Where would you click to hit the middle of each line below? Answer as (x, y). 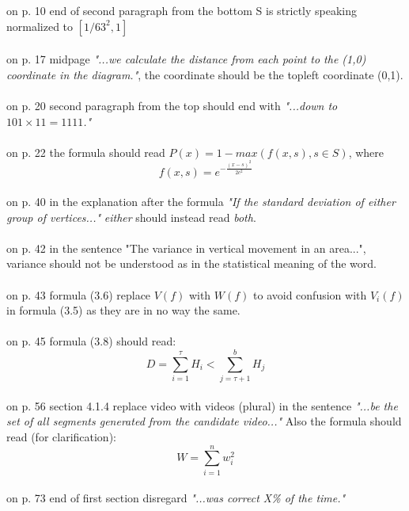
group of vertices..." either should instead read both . (131, 217)
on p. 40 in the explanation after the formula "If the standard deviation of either (201, 202)
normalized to (40, 26)
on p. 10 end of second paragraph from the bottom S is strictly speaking (182, 10)
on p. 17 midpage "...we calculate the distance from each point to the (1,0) (186, 59)
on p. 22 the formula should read (86, 152)
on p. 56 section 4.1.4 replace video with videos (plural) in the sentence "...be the (202, 405)
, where (366, 152)
